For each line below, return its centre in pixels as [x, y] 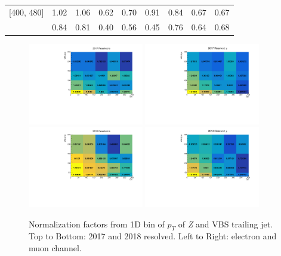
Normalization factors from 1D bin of [97, 224]
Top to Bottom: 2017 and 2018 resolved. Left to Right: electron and [153, 236]
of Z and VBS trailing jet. [225, 224]
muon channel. [55, 247]
